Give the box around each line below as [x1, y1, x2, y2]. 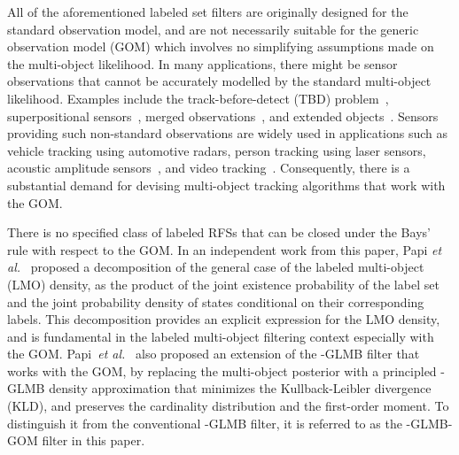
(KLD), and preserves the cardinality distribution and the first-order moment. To [7, 397, 449, 415]
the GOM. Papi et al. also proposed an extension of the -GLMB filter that [7, 344, 420, 363]
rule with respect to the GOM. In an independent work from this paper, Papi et [7, 240, 442, 258]
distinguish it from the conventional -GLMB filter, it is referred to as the [7, 413, 402, 432]
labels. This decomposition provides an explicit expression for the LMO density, [7, 310, 440, 328]
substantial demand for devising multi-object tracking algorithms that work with [7, 175, 446, 194]
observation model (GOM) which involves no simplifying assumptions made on [7, 37, 434, 56]
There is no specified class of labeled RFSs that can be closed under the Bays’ [7, 223, 431, 242]
